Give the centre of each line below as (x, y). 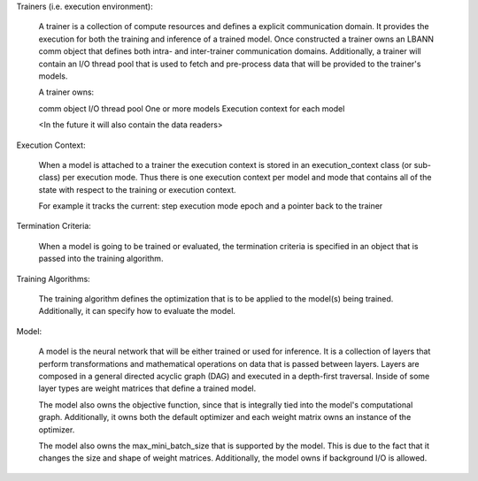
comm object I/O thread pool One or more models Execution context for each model (192, 108)
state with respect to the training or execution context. (137, 189)
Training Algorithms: (53, 279)
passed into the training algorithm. (101, 259)
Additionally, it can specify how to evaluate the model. (137, 311)
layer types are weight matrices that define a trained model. (147, 388)
